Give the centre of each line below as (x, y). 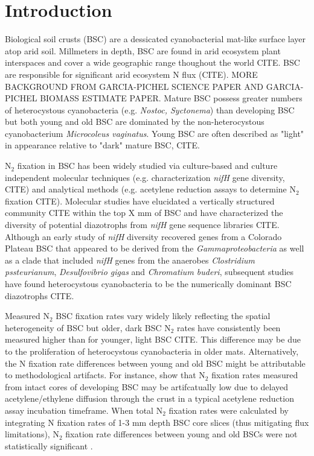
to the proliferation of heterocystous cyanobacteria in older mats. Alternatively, (152, 351)
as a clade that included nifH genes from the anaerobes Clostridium (130, 260)
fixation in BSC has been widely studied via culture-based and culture (147, 166)
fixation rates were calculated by (229, 410)
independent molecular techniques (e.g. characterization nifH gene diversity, (145, 177)
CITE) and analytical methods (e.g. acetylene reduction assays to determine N (150, 189)
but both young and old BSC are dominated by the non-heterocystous (135, 122)
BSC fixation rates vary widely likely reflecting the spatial (163, 316)
